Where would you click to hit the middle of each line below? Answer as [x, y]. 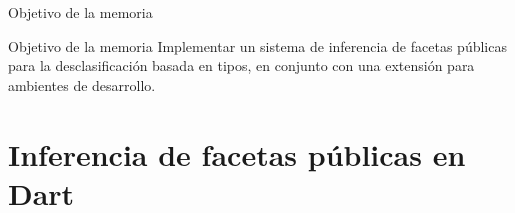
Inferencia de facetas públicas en [237, 153]
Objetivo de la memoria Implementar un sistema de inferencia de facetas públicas [257, 45]
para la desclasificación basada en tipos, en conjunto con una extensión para [241, 65]
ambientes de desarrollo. [82, 84]
